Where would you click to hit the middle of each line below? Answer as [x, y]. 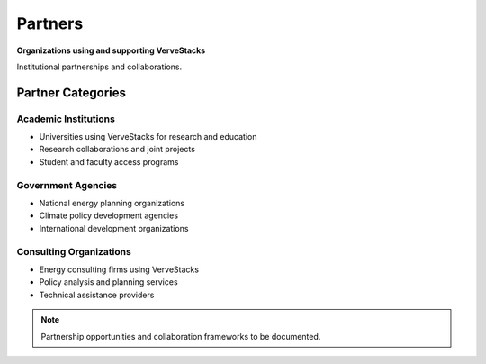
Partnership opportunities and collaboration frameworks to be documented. [181, 336]
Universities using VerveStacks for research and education [148, 137]
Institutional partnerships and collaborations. [99, 67]
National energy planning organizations [112, 204]
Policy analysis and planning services [109, 282]
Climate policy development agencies [109, 215]
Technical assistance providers [97, 295]
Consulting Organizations [74, 251]
